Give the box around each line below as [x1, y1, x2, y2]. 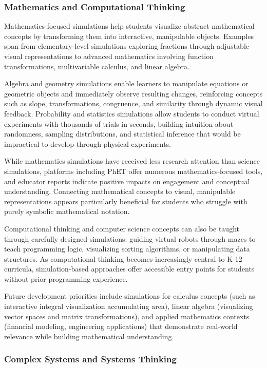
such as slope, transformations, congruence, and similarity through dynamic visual [4, 98, 263, 109]
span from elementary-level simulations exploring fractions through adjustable [4, 41, 250, 51]
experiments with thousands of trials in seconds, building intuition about [4, 118, 234, 129]
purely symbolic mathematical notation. [4, 206, 130, 217]
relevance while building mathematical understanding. [4, 331, 174, 341]
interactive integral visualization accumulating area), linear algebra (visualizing [4, 301, 253, 312]
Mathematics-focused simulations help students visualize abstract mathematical [4, 21, 255, 31]
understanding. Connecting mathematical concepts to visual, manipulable [4, 186, 236, 197]
